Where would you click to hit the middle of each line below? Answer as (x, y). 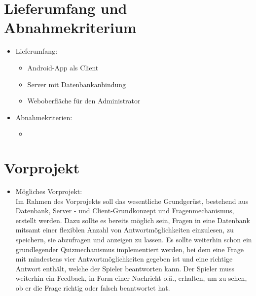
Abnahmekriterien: (44, 117)
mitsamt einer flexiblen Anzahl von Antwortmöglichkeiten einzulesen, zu (125, 230)
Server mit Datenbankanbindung (77, 84)
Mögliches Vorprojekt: (49, 191)
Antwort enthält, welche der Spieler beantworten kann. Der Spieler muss (125, 268)
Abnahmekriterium (70, 27)
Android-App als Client (63, 67)
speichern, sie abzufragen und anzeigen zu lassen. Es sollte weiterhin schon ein (134, 239)
